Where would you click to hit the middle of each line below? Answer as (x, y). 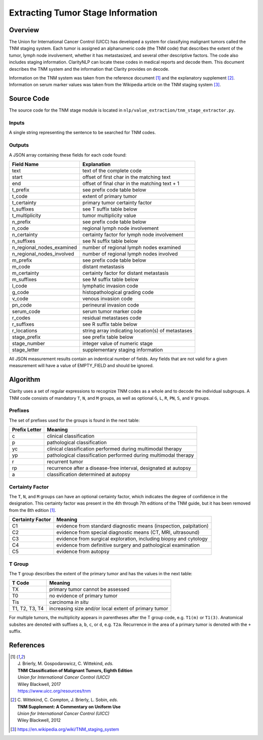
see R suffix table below (110, 324)
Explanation (97, 164)
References (27, 645)
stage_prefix (26, 337)
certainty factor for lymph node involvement (133, 234)
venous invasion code (108, 298)
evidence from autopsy (83, 552)
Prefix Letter (27, 430)
